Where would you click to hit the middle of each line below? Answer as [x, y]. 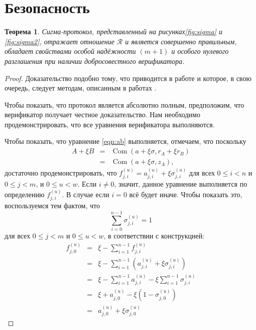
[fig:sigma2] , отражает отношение [59, 41]
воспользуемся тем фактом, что [52, 205]
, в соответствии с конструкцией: [154, 235]
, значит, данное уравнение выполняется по [181, 184]
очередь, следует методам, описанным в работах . [81, 88]
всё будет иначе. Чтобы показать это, [186, 194]
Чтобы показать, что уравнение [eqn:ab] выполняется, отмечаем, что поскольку [125, 141]
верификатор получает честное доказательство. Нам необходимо [102, 114]
